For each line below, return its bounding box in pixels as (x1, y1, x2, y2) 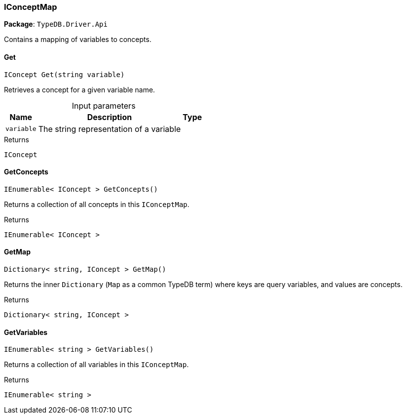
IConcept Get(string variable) (4, 70, 125, 79)
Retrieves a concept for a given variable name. (4, 85, 155, 94)
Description (87, 112, 132, 122)
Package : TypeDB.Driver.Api (4, 20, 108, 29)
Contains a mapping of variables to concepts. (4, 35, 151, 44)
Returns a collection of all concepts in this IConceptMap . (4, 200, 189, 209)
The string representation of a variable (38, 124, 181, 134)
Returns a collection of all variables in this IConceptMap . (4, 360, 189, 369)
